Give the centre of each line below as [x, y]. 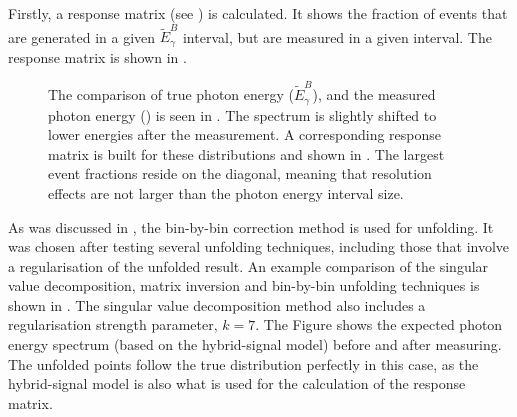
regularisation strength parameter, [113, 324]
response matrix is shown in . [97, 56]
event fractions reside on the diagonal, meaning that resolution [240, 173]
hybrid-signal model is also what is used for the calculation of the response [237, 383]
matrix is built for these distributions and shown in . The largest [246, 153]
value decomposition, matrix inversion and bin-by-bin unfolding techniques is [244, 285]
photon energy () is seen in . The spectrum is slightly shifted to [242, 114]
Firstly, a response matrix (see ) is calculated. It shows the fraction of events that [258, 13]
